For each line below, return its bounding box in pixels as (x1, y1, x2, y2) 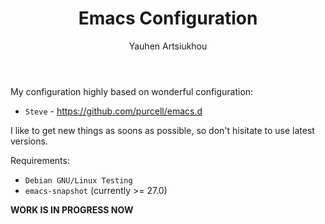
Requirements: (10, 154, 70, 166)
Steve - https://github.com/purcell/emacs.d (24, 105, 203, 117)
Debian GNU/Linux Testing (24, 175, 133, 186)
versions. (10, 135, 48, 147)
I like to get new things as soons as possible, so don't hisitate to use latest (10, 124, 315, 136)
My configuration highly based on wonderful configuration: (10, 85, 254, 97)
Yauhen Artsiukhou (128, 40, 208, 52)
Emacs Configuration (78, 7, 258, 30)
